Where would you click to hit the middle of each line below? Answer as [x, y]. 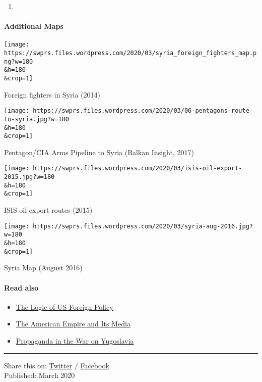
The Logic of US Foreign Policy [64, 306]
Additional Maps [34, 26]
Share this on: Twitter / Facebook [57, 365]
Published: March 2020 [40, 375]
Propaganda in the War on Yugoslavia [75, 340]
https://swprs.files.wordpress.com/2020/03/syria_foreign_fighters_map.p [130, 53]
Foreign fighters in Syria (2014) [52, 94]
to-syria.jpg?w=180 [37, 119]
